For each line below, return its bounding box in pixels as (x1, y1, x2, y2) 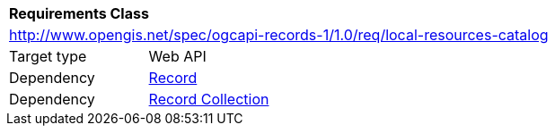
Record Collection (148, 90, 269, 108)
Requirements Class (9, 4, 149, 22)
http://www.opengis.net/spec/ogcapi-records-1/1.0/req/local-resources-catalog (9, 26, 549, 44)
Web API (148, 47, 207, 65)
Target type (9, 47, 87, 65)
